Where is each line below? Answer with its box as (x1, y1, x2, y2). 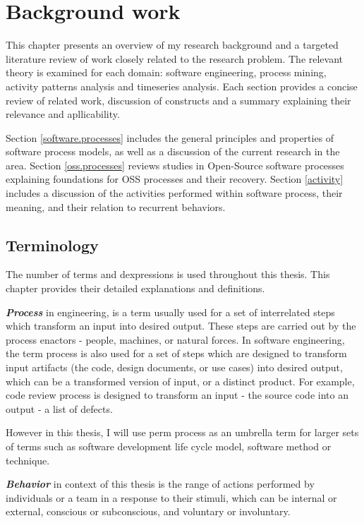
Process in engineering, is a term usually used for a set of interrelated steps (6, 304, 335, 319)
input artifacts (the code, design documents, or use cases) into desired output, (6, 360, 343, 375)
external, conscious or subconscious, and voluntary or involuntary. (6, 504, 291, 519)
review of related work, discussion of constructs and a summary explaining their (6, 92, 351, 107)
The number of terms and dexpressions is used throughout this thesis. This (6, 267, 330, 282)
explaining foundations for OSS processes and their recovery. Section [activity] (6, 172, 344, 186)
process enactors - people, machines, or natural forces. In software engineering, (6, 332, 345, 347)
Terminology (6, 234, 99, 256)
